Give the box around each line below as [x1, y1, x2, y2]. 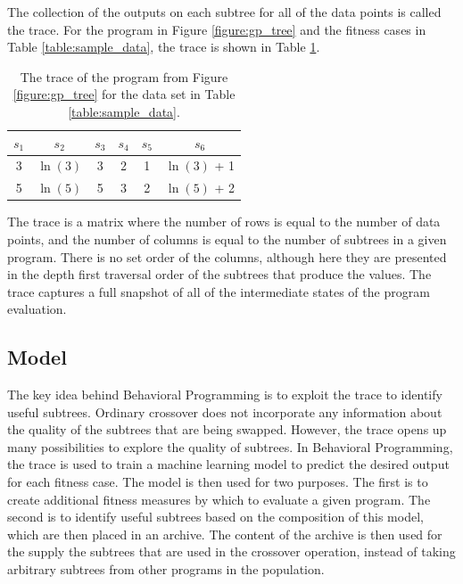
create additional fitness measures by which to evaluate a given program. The [7, 489, 431, 508]
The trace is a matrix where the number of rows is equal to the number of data [7, 212, 441, 231]
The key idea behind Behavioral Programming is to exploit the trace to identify [7, 385, 442, 404]
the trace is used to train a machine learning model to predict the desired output [7, 455, 450, 473]
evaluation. [7, 300, 67, 318]
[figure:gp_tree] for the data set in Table [12, 85, 236, 103]
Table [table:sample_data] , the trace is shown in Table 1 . [7, 37, 320, 56]
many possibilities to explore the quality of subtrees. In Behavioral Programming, [7, 437, 453, 456]
